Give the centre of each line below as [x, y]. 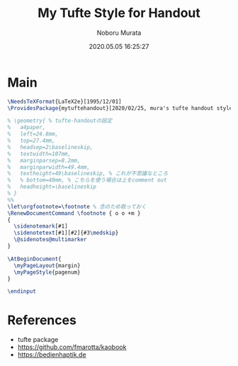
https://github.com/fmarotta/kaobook [72, 347]
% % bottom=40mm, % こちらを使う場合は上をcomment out [87, 180]
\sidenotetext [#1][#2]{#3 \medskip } [66, 233]
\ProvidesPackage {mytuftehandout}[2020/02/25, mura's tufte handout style [120, 108]
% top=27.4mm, [31, 141]
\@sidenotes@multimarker [50, 240]
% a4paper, [27, 128]
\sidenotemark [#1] [41, 226]
